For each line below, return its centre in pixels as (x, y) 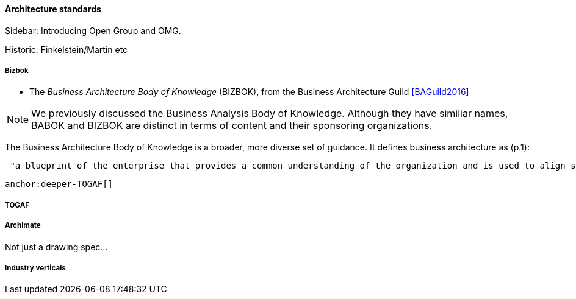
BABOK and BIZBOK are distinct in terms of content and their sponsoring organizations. (232, 126)
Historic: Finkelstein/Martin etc (67, 49)
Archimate (23, 226)
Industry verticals (35, 268)
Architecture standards (53, 9)
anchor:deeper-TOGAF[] (59, 184)
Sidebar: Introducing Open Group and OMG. (93, 30)
